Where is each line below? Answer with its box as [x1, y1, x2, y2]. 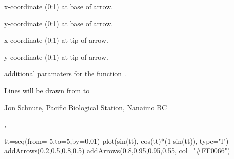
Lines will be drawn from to [4, 85, 90, 95]
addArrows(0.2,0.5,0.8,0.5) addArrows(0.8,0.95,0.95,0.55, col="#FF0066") [4, 145, 230, 156]
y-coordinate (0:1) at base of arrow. [4, 18, 113, 28]
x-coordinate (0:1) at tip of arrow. [4, 35, 108, 45]
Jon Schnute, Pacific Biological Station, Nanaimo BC [4, 102, 167, 112]
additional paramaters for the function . [4, 68, 126, 79]
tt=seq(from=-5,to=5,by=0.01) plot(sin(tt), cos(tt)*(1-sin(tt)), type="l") [4, 135, 229, 146]
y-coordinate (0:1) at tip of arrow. [4, 51, 108, 62]
